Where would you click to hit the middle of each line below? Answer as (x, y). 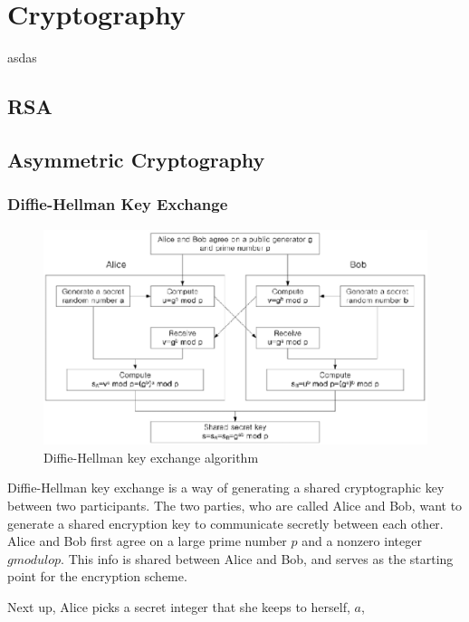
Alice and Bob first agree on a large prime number (147, 541)
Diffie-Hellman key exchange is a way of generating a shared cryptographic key (226, 488)
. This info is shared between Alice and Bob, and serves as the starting (257, 558)
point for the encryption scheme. (97, 576)
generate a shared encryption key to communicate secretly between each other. (225, 523)
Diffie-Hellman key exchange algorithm (151, 457)
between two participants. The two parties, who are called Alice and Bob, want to (235, 505)
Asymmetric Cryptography (136, 159)
